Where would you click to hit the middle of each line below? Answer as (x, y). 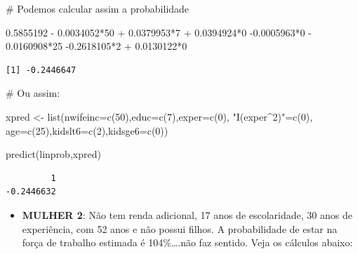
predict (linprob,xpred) (53, 154)
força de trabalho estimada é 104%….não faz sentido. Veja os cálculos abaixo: (187, 242)
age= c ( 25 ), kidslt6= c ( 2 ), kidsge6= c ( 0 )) (87, 130)
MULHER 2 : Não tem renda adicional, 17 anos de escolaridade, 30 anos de (187, 214)
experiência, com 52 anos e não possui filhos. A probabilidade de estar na (180, 228)
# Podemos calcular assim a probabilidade (98, 8)
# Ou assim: (33, 93)
